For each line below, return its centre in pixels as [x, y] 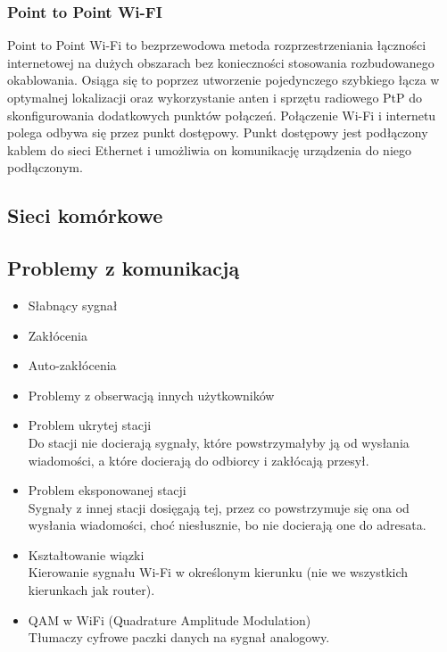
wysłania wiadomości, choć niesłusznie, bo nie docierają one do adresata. [227, 525]
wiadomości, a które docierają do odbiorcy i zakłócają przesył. [199, 460]
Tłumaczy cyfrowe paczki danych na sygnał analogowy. [179, 637]
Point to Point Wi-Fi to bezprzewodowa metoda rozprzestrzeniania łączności [217, 45]
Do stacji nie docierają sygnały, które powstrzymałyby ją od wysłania [219, 442]
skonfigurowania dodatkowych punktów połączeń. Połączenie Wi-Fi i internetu [222, 115]
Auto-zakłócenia [72, 365]
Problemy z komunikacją [124, 268]
